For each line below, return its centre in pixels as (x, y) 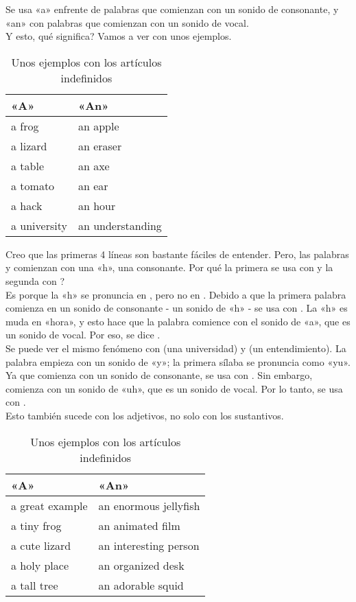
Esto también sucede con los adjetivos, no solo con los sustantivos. (145, 415)
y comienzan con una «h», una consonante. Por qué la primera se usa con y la (169, 267)
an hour (97, 205)
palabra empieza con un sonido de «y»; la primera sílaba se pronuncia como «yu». (178, 361)
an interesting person (149, 545)
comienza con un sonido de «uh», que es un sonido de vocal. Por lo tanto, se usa (174, 388)
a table (28, 165)
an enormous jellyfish (149, 505)
